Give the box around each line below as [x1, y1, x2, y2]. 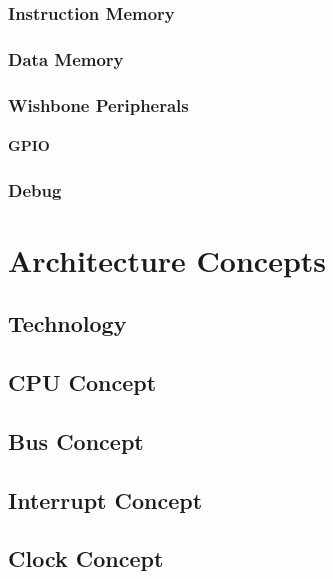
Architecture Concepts [8, 239, 327, 280]
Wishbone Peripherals [8, 92, 189, 117]
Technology [8, 308, 127, 339]
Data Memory [8, 46, 124, 71]
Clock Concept [8, 543, 164, 574]
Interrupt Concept [8, 484, 203, 515]
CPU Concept [8, 367, 157, 398]
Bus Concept [8, 425, 144, 456]
